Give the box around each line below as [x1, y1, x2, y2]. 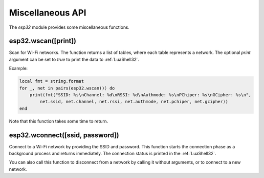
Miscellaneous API [9, 7, 87, 18]
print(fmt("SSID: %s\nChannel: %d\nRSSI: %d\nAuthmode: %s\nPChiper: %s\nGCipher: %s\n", [29, 92, 252, 97]
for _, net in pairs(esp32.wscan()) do [19, 85, 115, 91]
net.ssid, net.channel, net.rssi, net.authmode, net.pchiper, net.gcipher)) [40, 99, 228, 105]
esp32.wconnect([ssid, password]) [9, 131, 119, 139]
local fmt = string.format [19, 78, 84, 84]
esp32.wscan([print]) [9, 37, 77, 45]
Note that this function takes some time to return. [9, 118, 109, 124]
